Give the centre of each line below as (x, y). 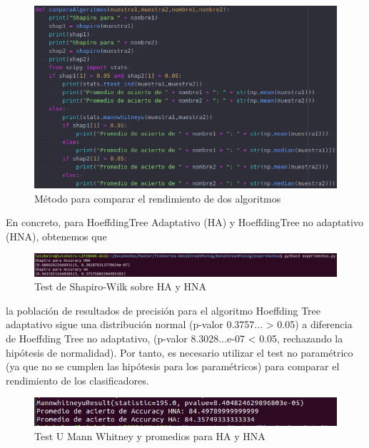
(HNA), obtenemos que (56, 236)
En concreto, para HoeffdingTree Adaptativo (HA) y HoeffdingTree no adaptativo (184, 222)
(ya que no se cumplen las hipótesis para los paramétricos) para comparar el (173, 366)
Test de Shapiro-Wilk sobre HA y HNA (120, 286)
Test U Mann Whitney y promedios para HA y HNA (150, 436)
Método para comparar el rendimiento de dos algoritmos (158, 198)
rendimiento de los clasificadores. (77, 380)
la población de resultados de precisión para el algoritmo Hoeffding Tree (163, 310)
